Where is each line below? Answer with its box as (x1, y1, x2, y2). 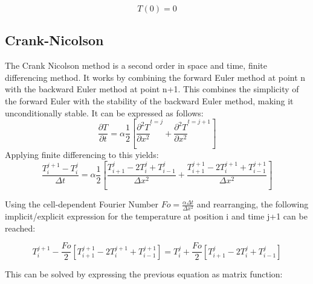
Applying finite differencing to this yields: (5, 148, 159, 161)
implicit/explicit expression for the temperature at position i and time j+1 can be (5, 210, 308, 222)
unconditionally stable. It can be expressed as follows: (5, 106, 204, 119)
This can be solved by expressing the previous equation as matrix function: (5, 268, 283, 280)
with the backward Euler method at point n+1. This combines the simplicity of (5, 83, 299, 95)
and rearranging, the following (196, 198, 309, 210)
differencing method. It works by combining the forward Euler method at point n (5, 71, 306, 83)
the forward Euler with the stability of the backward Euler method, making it (5, 94, 294, 107)
